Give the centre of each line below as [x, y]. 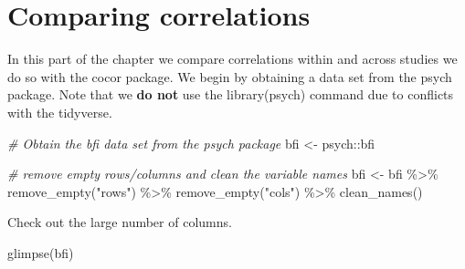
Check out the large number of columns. [120, 222]
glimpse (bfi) [41, 252]
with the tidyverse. [60, 112]
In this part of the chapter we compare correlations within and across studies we [232, 59]
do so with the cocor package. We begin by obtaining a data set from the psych [230, 76]
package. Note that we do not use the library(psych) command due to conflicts [231, 94]
